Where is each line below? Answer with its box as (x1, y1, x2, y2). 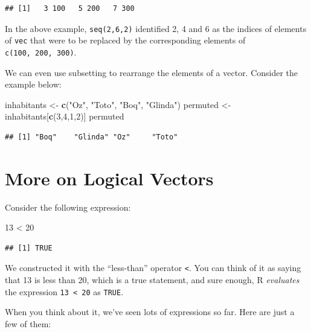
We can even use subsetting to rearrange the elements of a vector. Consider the (5, 66, 298, 78)
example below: (5, 78, 62, 91)
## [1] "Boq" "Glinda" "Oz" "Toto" (5, 132, 178, 141)
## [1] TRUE (5, 243, 53, 252)
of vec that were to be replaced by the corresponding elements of (5, 34, 246, 46)
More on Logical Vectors (5, 165, 214, 190)
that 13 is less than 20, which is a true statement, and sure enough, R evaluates (5, 273, 300, 286)
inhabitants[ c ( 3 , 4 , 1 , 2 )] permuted (5, 110, 124, 123)
